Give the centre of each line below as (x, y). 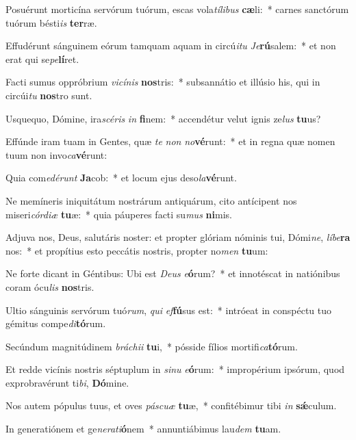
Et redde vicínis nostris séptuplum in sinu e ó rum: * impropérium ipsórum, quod (175, 369)
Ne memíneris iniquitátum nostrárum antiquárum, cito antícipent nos (151, 200)
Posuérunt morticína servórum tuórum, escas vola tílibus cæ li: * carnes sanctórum (177, 9)
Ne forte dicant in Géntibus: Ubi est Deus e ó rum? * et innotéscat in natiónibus (173, 273)
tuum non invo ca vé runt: (56, 154)
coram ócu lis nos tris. (50, 286)
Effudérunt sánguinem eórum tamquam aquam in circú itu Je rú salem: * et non (171, 46)
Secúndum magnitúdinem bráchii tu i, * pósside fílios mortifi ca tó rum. (152, 346)
